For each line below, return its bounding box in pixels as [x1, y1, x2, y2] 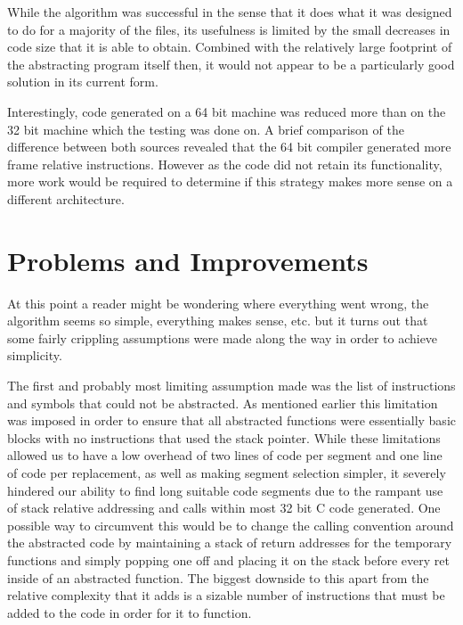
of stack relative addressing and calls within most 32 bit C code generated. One [7, 498, 441, 517]
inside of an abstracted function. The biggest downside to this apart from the [7, 568, 429, 587]
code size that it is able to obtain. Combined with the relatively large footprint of [7, 37, 452, 56]
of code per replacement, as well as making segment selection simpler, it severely [7, 464, 446, 481]
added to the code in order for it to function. [7, 603, 252, 621]
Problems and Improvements [7, 242, 369, 278]
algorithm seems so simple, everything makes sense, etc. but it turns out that [7, 311, 428, 330]
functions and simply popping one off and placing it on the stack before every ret [7, 550, 450, 569]
